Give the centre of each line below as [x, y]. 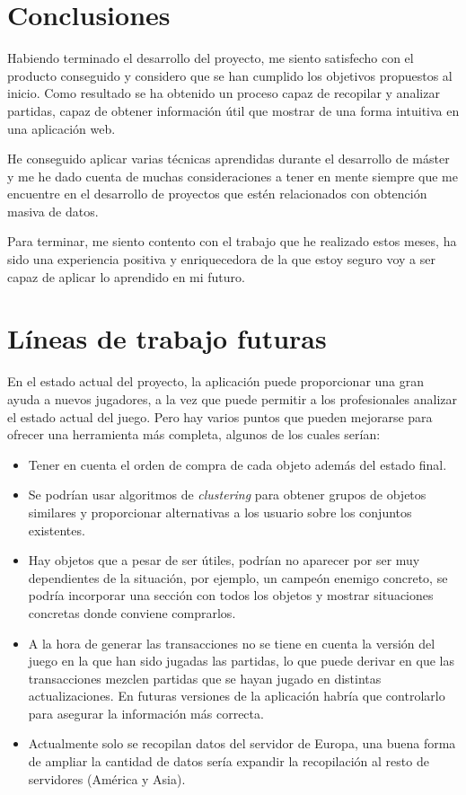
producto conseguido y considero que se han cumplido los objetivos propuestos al [230, 75]
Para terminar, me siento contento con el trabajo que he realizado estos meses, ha [232, 241]
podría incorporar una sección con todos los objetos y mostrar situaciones [231, 595]
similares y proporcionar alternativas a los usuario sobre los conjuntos [220, 512]
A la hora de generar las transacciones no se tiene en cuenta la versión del [232, 643]
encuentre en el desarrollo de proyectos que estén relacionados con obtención [217, 194]
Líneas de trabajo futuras [167, 338]
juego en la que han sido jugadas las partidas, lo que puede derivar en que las [241, 661]
